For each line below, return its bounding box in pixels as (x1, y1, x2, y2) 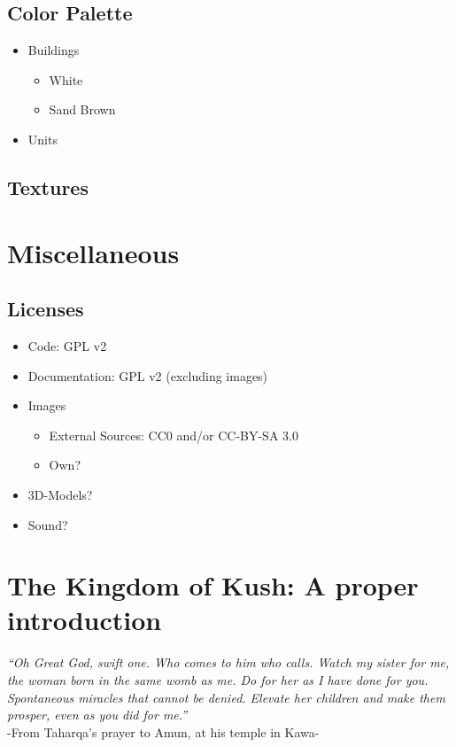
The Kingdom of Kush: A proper (7, 567, 419, 603)
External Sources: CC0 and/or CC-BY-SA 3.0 (49, 425, 298, 444)
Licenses (7, 295, 84, 323)
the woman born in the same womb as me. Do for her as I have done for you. (7, 671, 429, 689)
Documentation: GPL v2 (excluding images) (27, 366, 268, 385)
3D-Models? (27, 485, 93, 503)
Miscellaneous (7, 234, 180, 270)
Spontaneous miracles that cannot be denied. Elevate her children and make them (7, 688, 445, 706)
